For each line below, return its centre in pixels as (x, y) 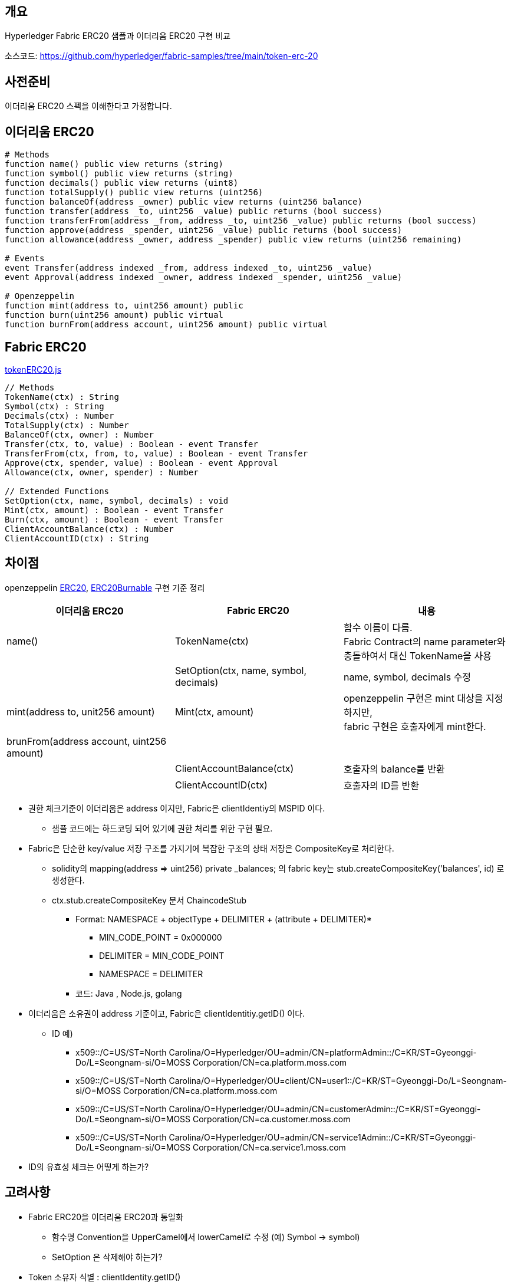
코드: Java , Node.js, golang (129, 993)
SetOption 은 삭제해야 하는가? (107, 1257)
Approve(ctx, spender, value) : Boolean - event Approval (141, 463)
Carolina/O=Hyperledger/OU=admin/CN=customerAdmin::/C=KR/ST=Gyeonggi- (325, 1109)
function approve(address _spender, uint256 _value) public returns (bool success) (204, 230)
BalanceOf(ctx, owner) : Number (79, 434)
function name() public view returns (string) (114, 164)
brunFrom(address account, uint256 (87, 741)
